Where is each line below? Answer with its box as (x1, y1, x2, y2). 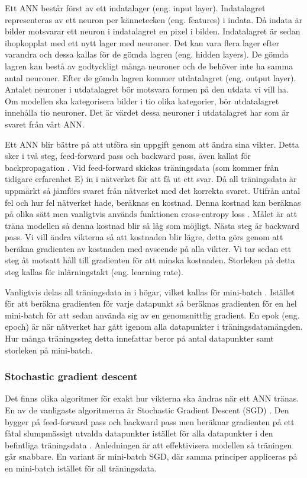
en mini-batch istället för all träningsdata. (5, 462, 157, 474)
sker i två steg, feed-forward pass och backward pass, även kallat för (5, 149, 251, 162)
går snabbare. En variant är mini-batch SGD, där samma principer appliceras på (5, 450, 298, 463)
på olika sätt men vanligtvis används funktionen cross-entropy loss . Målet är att (5, 208, 298, 220)
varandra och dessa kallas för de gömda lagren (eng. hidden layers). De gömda (5, 48, 289, 60)
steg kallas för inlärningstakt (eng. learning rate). (5, 266, 183, 278)
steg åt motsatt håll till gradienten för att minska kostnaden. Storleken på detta (5, 254, 295, 266)
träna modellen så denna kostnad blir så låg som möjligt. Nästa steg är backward (5, 219, 299, 231)
